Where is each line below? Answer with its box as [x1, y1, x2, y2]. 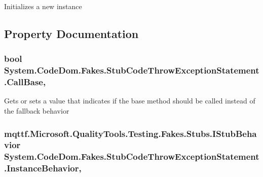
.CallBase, [4, 76, 46, 88]
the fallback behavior [4, 105, 69, 116]
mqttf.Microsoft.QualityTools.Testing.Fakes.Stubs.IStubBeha [4, 127, 257, 139]
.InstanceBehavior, [4, 162, 82, 174]
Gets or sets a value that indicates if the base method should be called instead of [4, 95, 255, 106]
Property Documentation [4, 25, 139, 41]
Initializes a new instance [4, 1, 82, 11]
